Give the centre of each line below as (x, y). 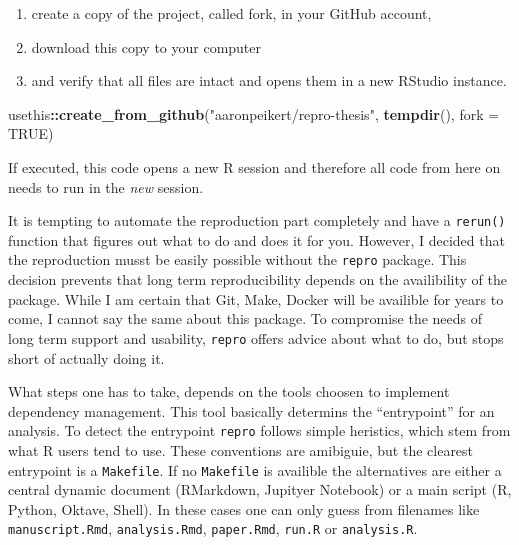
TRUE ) (31, 133)
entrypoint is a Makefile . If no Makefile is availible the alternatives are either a (255, 469)
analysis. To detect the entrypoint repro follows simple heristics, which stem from (259, 430)
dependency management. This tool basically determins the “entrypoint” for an (251, 410)
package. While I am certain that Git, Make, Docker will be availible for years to (256, 298)
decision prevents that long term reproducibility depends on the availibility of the (257, 279)
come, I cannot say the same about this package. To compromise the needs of (245, 318)
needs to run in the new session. (106, 186)
